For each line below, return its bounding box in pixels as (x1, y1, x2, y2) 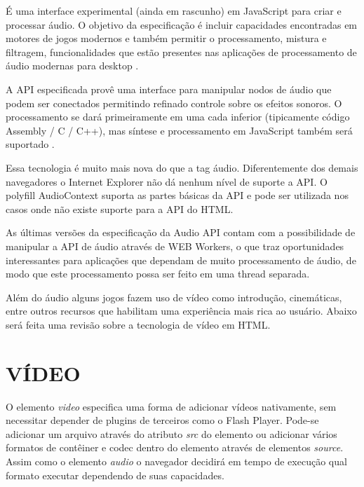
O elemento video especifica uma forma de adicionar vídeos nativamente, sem (6, 399, 337, 413)
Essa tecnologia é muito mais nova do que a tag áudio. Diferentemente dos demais (6, 160, 358, 174)
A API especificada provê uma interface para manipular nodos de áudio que (6, 81, 332, 96)
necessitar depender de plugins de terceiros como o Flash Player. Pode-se (6, 413, 319, 427)
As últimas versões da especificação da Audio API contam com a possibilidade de (6, 225, 356, 240)
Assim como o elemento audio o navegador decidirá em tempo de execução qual (6, 453, 347, 468)
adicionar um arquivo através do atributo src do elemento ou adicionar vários (6, 426, 337, 441)
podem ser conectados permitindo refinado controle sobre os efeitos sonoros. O (6, 95, 342, 110)
